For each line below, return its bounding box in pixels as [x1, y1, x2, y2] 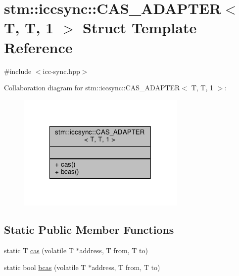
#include [4, 66, 32, 76]
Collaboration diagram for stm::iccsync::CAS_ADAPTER [4, 82, 180, 93]
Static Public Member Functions [4, 222, 174, 237]
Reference [4, 37, 73, 57]
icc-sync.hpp [43, 66, 80, 76]
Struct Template [82, 17, 197, 38]
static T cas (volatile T [4, 245, 74, 255]
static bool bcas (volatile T [4, 262, 86, 272]
